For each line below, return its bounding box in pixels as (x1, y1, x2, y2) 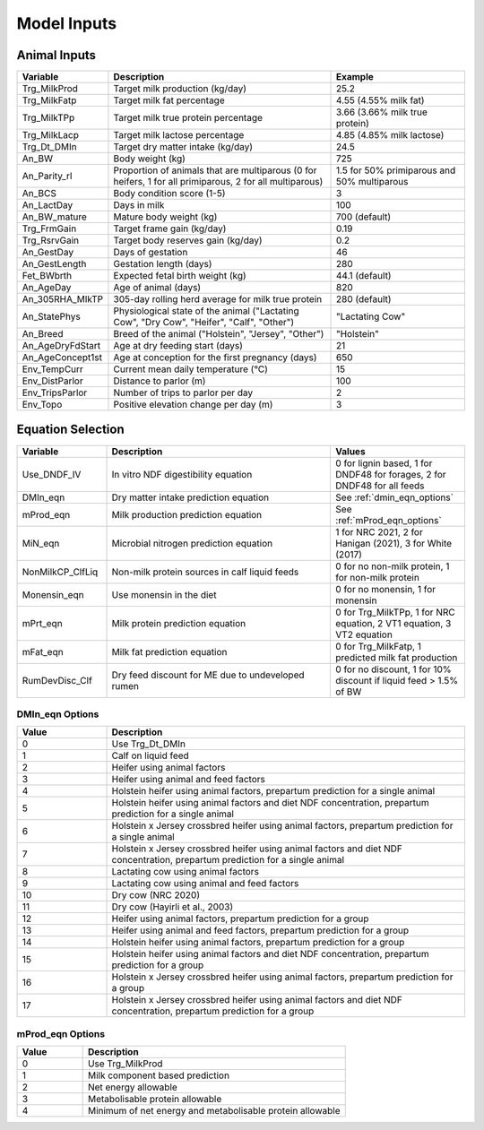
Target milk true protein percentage (113, 112, 264, 125)
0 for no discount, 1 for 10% (335, 663, 452, 676)
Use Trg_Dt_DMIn (111, 738, 186, 750)
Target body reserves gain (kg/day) (113, 234, 263, 246)
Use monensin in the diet (111, 588, 217, 600)
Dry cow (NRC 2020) (111, 889, 201, 901)
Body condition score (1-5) (113, 187, 226, 200)
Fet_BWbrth (22, 270, 72, 282)
